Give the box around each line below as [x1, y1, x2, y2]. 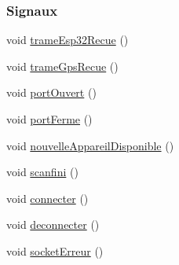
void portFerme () [6, 111, 93, 127]
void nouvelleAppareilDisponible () [6, 137, 174, 153]
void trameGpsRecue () [6, 57, 119, 74]
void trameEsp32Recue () [6, 31, 129, 48]
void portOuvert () [6, 84, 97, 101]
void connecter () [6, 190, 89, 206]
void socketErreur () [6, 242, 104, 259]
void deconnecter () [6, 216, 100, 233]
